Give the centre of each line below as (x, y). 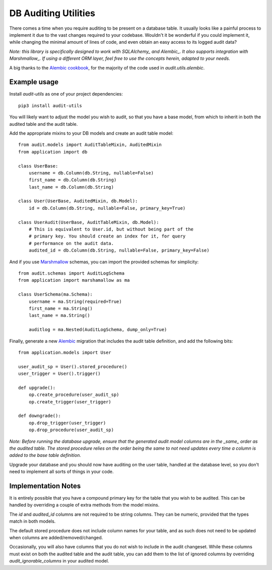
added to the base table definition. (45, 455)
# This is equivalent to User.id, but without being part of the (111, 229)
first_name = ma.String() (61, 308)
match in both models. (32, 521)
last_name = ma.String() (59, 315)
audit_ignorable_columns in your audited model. (59, 561)
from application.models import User (65, 352)
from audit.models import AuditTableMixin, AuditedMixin (90, 145)
